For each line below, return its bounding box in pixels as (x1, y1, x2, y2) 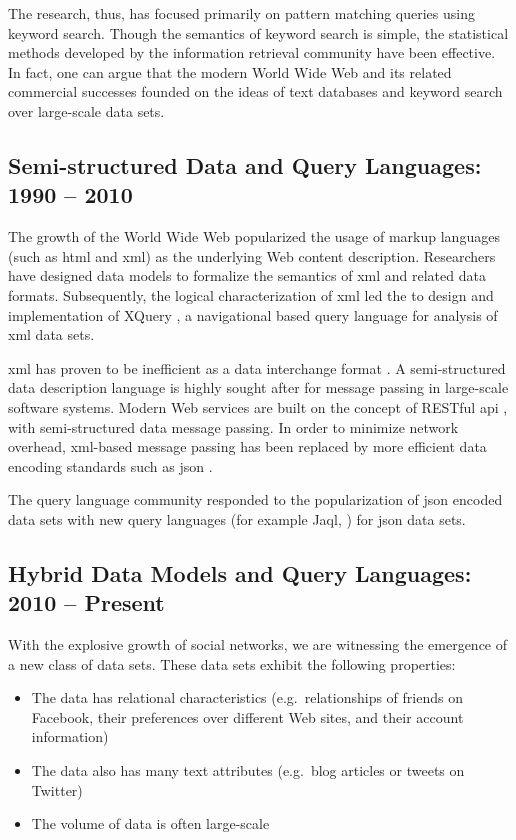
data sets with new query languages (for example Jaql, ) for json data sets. (8, 508, 466, 529)
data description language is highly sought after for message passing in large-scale (8, 377, 509, 398)
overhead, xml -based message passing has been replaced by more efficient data (8, 436, 487, 457)
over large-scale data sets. (8, 100, 165, 121)
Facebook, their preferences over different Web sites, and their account (31, 706, 464, 727)
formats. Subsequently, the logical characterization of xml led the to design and (8, 284, 494, 305)
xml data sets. (8, 324, 95, 345)
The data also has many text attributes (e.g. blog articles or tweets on (31, 760, 465, 781)
